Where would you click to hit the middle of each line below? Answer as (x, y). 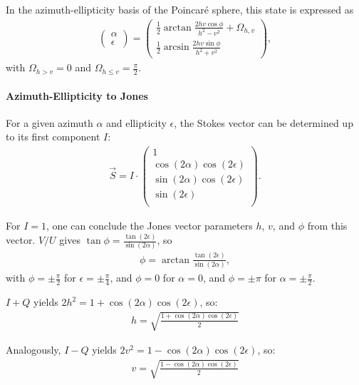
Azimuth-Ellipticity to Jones (77, 95)
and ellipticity (136, 122)
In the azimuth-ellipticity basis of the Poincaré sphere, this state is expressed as (180, 9)
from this (327, 226)
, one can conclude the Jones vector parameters (149, 226)
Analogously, (33, 350)
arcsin (176, 47)
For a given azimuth (50, 122)
